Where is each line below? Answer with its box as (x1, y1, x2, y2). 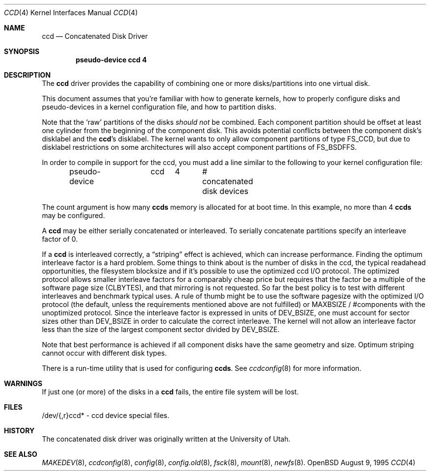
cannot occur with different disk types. (42, 349, 167, 357)
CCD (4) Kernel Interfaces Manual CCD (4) (4, 8, 138, 17)
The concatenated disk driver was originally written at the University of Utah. (42, 435, 291, 443)
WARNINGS (4, 379, 43, 388)
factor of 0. (42, 235, 78, 243)
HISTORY (4, 426, 35, 435)
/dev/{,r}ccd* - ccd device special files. (42, 411, 169, 419)
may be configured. (42, 211, 105, 220)
